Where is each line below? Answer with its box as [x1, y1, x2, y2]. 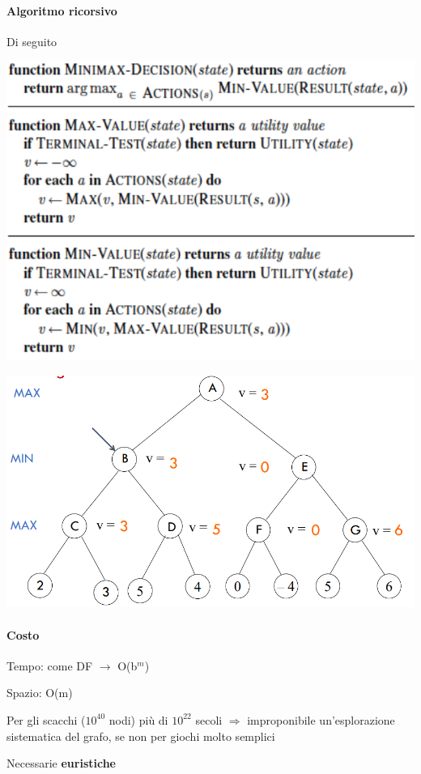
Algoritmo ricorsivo [6, 2, 117, 19]
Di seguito [6, 32, 57, 49]
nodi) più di [108, 711, 168, 728]
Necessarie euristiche [6, 755, 116, 772]
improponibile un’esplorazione [247, 711, 395, 728]
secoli [195, 711, 223, 728]
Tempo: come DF [6, 657, 93, 674]
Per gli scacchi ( [6, 711, 86, 728]
